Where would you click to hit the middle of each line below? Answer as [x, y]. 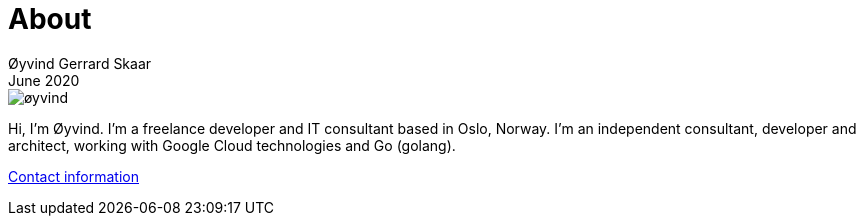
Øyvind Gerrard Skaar [80, 63]
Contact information [73, 176]
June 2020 [44, 80]
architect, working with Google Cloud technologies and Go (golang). [232, 145]
